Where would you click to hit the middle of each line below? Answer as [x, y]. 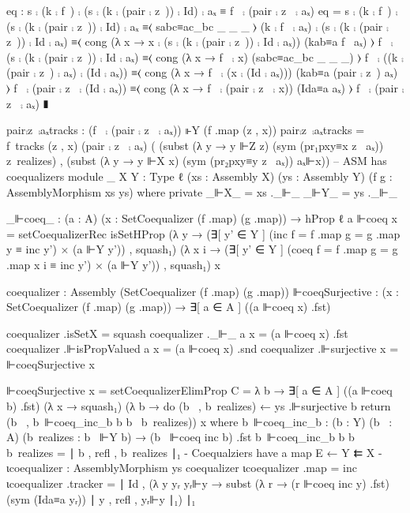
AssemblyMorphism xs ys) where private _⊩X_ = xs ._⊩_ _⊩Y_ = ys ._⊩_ [202, 191]
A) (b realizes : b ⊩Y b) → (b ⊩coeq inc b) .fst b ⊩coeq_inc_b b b [181, 437]
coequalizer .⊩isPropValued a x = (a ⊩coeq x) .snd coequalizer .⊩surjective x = [203, 348]
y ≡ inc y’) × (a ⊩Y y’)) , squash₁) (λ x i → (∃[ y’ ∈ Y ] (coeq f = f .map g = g [202, 249]
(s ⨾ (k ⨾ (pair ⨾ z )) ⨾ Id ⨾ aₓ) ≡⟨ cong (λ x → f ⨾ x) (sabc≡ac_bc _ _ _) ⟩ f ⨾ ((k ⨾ [205, 56]
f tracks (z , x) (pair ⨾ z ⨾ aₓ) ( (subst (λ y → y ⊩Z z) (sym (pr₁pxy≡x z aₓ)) [195, 145]
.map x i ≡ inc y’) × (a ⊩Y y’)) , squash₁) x [113, 264]
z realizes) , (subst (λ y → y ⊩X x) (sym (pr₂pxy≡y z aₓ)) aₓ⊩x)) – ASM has [197, 161]
